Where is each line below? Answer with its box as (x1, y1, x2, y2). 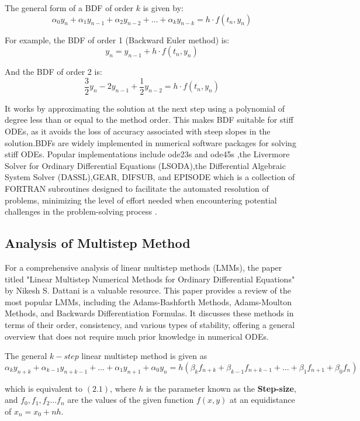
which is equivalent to (5, 382, 83, 394)
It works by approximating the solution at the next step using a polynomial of (5, 102, 285, 114)
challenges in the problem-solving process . (5, 205, 157, 218)
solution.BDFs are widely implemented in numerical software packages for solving (5, 136, 296, 149)
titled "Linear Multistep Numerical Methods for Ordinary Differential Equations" (5, 272, 295, 285)
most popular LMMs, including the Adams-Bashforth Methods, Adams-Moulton (5, 295, 292, 308)
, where (110, 382, 136, 394)
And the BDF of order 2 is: (5, 65, 102, 78)
